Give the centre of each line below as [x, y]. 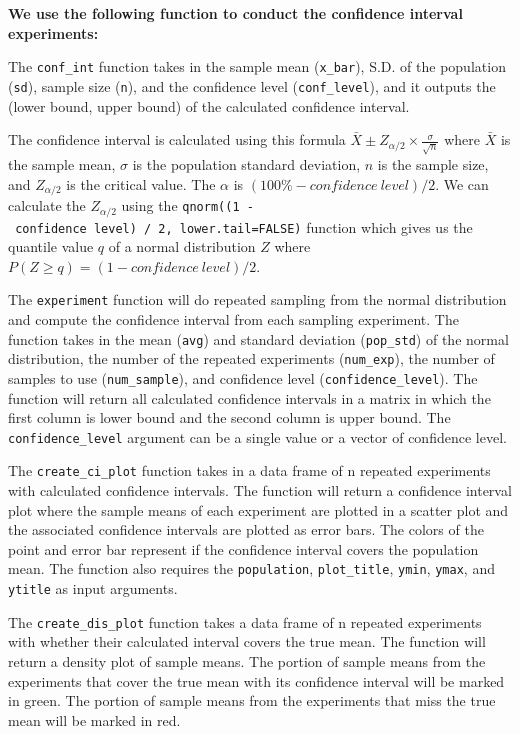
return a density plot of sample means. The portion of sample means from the [247, 661]
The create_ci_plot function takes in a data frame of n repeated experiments [249, 470]
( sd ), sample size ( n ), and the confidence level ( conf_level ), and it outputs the [252, 85]
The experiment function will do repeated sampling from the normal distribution [257, 299]
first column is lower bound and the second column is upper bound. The [229, 417]
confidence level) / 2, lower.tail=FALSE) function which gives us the [244, 226]
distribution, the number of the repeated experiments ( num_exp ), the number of [251, 358]
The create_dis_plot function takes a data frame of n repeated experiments [245, 621]
